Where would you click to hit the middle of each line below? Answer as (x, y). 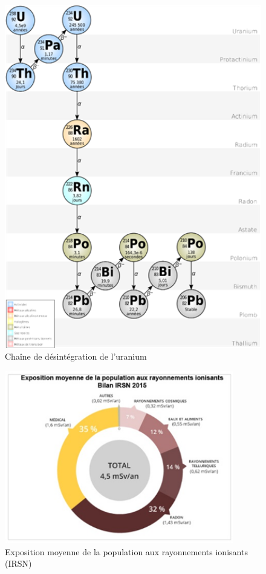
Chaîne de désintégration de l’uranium (76, 356)
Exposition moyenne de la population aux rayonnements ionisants (126, 551)
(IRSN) (18, 563)
